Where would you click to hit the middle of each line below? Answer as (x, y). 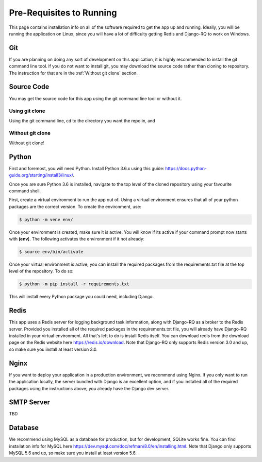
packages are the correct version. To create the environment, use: (75, 206)
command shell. (25, 191)
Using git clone (27, 111)
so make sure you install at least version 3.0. (53, 349)
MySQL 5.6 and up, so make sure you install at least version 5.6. (73, 453)
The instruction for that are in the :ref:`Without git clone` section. (73, 73)
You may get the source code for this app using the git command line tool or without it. (95, 98)
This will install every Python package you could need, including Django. (81, 297)
